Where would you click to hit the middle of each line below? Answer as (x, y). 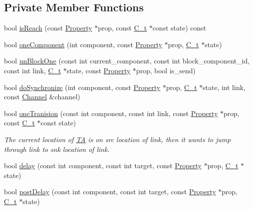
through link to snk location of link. (57, 149)
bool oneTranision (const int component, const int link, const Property (111, 113)
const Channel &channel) (42, 97)
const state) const (179, 28)
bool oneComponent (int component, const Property (83, 44)
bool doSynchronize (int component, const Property (82, 87)
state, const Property (99, 70)
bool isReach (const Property (48, 28)
